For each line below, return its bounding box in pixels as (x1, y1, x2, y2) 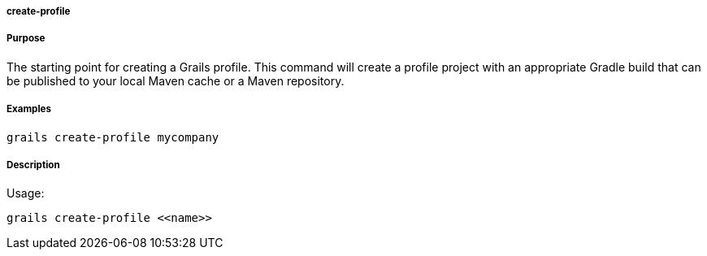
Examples (7, 103, 51, 115)
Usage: (7, 186, 45, 201)
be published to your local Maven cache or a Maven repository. (7, 73, 345, 88)
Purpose (7, 33, 46, 45)
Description (7, 158, 60, 171)
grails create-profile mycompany (7, 130, 219, 144)
